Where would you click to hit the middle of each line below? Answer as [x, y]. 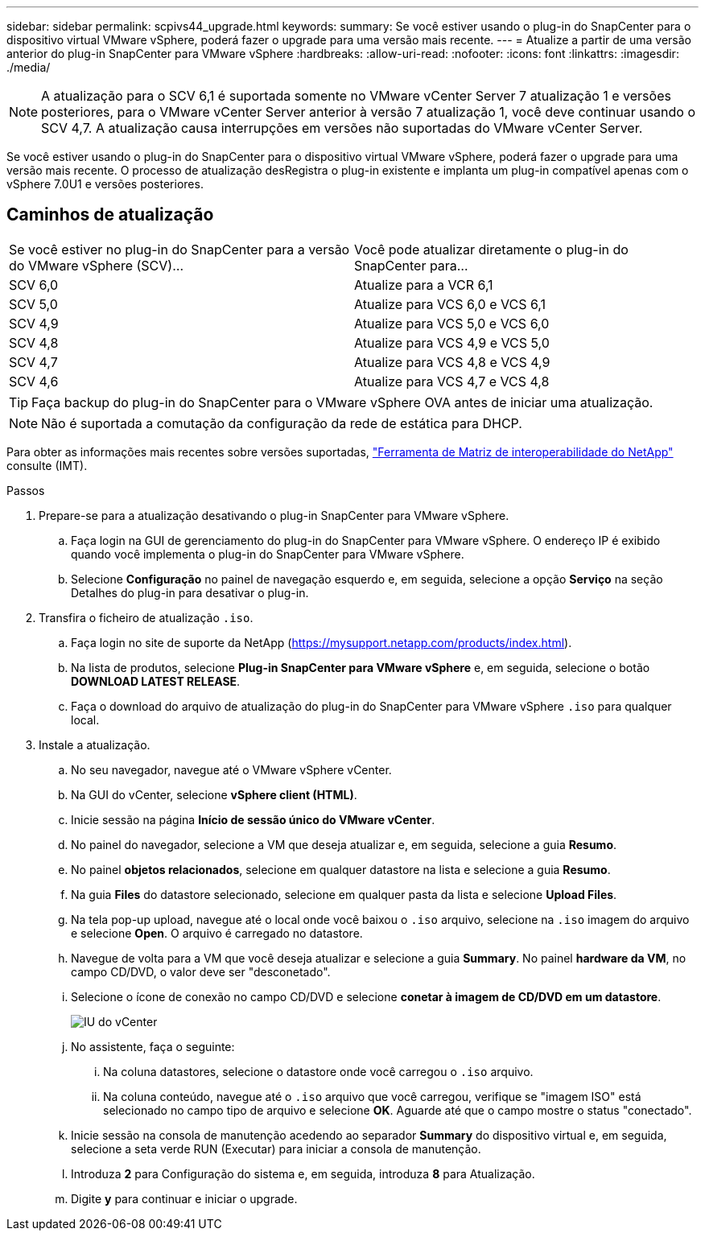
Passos [26, 490]
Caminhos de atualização [110, 215]
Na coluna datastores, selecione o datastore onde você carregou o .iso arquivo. [318, 1071]
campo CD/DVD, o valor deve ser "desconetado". [201, 971]
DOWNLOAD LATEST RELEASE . [156, 681]
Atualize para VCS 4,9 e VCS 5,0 [452, 342]
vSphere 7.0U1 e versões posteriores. [105, 184]
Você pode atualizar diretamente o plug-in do [491, 249]
